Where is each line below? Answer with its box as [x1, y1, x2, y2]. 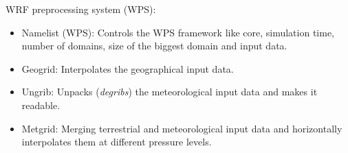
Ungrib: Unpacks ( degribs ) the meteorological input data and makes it [21, 84, 318, 99]
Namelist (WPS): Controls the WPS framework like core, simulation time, [21, 25, 335, 39]
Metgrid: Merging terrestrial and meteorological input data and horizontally [21, 121, 342, 135]
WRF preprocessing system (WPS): [6, 2, 156, 16]
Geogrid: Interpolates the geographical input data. [21, 61, 234, 75]
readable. [21, 97, 61, 112]
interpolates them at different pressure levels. [21, 134, 212, 149]
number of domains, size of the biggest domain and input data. [21, 38, 287, 53]
